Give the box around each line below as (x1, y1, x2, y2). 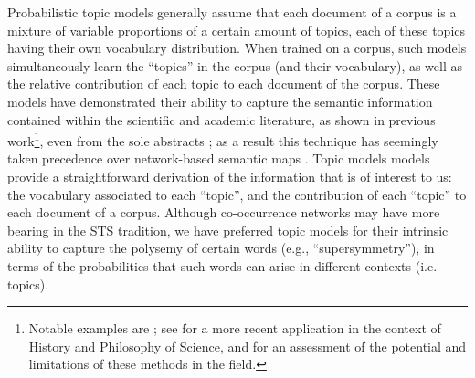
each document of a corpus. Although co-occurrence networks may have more (7, 203, 440, 222)
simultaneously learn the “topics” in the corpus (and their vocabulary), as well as (7, 56, 463, 75)
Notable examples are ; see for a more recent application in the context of (28, 319, 441, 338)
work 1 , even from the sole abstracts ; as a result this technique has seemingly (7, 129, 438, 150)
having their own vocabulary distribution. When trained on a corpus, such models (7, 38, 467, 58)
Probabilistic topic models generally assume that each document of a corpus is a (7, 3, 457, 21)
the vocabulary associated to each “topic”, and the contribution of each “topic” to (7, 184, 467, 204)
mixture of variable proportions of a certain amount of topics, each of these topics (7, 20, 466, 39)
